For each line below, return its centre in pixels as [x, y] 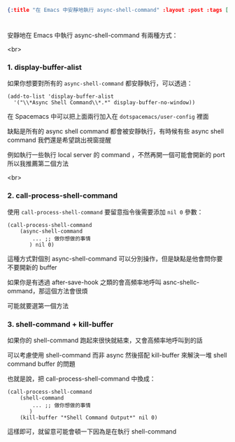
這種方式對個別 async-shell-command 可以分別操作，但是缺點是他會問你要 [115, 258]
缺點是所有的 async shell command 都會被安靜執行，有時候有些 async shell [116, 131]
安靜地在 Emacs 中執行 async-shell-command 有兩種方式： [93, 36]
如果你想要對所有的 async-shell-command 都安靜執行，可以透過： [100, 83]
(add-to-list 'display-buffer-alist [60, 97]
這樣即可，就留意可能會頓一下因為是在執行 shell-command [92, 431]
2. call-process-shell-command [63, 196]
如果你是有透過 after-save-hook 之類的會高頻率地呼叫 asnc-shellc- [104, 282]
